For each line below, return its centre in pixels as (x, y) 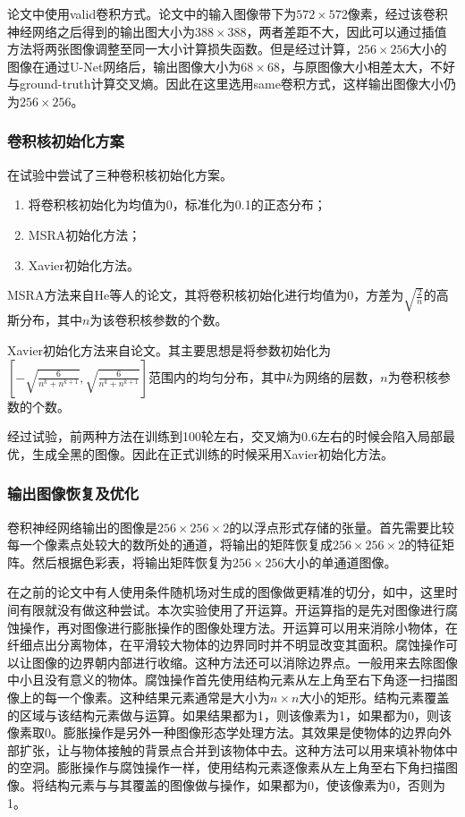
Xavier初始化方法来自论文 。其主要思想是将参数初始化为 (169, 350)
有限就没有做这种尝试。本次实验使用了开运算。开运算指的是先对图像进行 (232, 609)
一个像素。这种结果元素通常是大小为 (163, 697)
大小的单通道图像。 (340, 562)
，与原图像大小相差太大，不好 (367, 66)
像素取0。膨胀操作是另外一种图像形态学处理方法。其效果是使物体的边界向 (223, 732)
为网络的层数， (337, 376)
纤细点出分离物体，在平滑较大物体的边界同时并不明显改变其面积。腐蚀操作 (226, 645)
